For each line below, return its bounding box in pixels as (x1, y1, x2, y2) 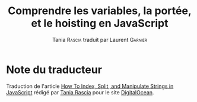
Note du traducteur (6, 63, 103, 76)
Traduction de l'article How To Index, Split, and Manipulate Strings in (6, 83, 174, 90)
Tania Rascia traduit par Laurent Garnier (52, 36, 147, 43)
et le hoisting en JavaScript (31, 17, 169, 30)
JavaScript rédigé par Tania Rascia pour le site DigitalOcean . (6, 88, 154, 96)
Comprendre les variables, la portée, (8, 4, 192, 18)
